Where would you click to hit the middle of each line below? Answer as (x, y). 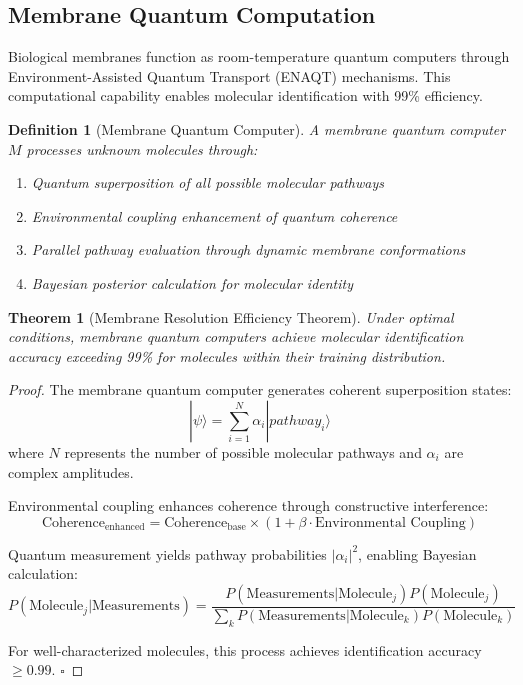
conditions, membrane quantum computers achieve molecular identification (236, 336)
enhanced (125, 527)
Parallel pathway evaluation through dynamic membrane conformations (248, 249)
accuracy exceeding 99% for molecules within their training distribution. (227, 355)
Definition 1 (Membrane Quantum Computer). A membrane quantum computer (257, 128)
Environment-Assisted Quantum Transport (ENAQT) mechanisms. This (229, 75)
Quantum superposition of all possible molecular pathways (207, 182)
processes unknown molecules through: (142, 148)
